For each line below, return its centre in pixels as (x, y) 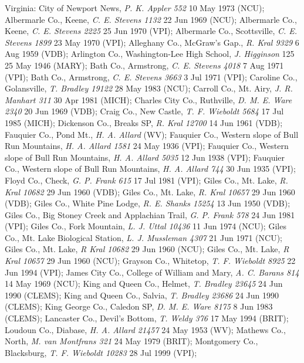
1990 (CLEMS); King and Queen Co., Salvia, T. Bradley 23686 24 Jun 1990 (142, 295)
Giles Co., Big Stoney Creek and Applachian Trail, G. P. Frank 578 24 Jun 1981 (150, 214)
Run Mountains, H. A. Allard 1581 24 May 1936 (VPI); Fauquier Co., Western (147, 146)
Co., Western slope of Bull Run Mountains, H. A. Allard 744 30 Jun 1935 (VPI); (150, 169)
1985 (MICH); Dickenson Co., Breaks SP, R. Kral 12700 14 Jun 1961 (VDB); (144, 122)
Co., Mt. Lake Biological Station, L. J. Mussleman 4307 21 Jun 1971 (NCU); (144, 237)
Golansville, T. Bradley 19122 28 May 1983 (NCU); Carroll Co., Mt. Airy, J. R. (149, 88)
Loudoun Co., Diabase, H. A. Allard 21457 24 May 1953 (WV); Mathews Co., (145, 329)
